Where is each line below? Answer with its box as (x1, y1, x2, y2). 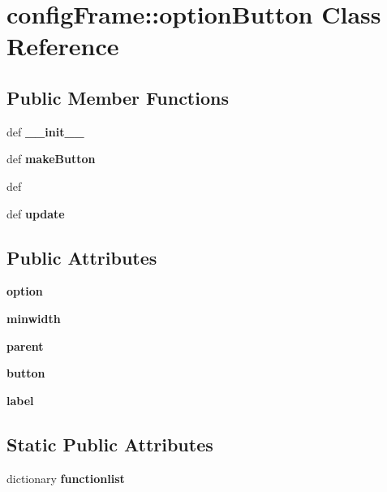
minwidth (6, 309, 61, 326)
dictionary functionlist (6, 469, 125, 486)
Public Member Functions (6, 84, 229, 110)
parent (6, 337, 44, 354)
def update (6, 205, 65, 222)
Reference (6, 29, 119, 63)
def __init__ (6, 123, 84, 140)
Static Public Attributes (6, 431, 213, 456)
